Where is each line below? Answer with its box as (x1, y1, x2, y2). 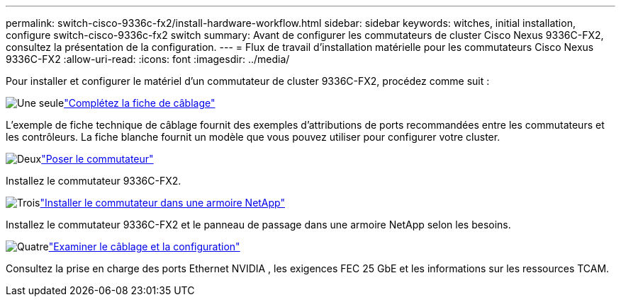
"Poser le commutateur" (41, 153, 154, 165)
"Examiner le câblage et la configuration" (48, 240, 240, 252)
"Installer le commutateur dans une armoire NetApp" (40, 197, 285, 209)
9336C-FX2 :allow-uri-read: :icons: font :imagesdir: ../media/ (6, 53, 290, 65)
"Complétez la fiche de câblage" (64, 97, 216, 109)
